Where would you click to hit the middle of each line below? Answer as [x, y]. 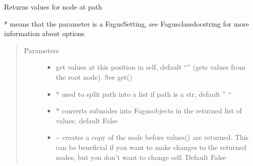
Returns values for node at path [53, 7]
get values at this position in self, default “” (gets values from [151, 67]
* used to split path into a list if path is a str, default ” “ [144, 94]
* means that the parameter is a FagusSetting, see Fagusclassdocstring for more [127, 23]
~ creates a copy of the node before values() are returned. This [152, 137]
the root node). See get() [94, 76]
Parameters [41, 50]
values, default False [87, 120]
